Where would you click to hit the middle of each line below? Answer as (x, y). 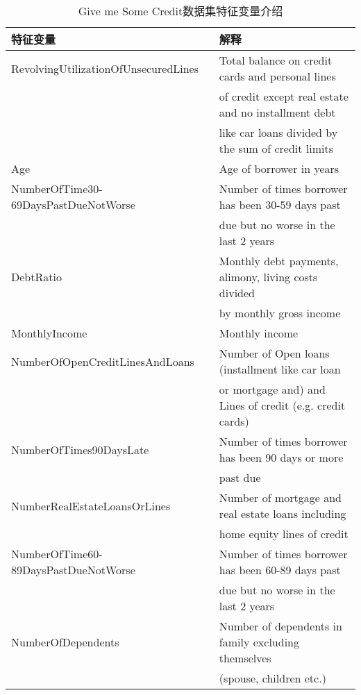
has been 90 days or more (281, 457)
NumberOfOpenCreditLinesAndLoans (103, 361)
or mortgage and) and (272, 389)
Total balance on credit (276, 60)
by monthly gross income (280, 313)
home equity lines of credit (284, 534)
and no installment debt (277, 112)
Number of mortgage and (280, 497)
